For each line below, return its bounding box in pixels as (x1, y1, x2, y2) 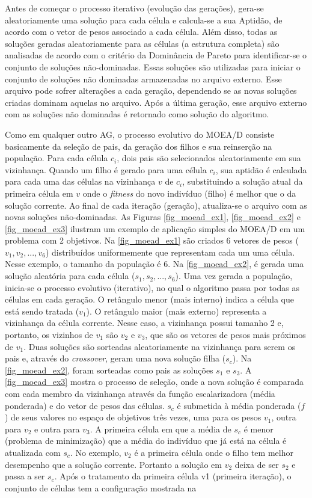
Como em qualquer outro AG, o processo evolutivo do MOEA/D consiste (5, 128, 275, 140)
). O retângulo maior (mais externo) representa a (86, 304, 267, 317)
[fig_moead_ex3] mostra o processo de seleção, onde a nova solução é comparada (5, 375, 304, 388)
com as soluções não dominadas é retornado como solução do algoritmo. (5, 108, 269, 120)
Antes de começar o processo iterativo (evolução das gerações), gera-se (5, 2, 264, 14)
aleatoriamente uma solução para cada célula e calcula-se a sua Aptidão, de (5, 13, 283, 26)
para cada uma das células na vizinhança (5, 175, 156, 188)
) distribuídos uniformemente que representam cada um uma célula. (45, 245, 295, 258)
